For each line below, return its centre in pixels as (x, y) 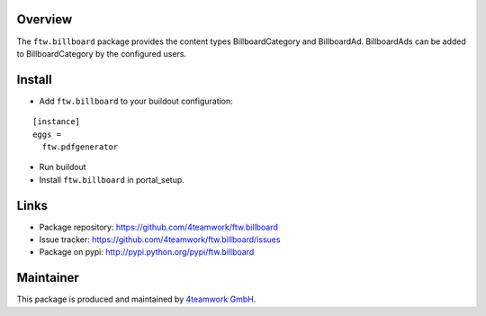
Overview (45, 19)
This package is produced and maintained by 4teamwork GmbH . (136, 299)
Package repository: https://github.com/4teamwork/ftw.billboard (159, 227)
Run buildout (63, 167)
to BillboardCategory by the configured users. (102, 53)
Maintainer (48, 278)
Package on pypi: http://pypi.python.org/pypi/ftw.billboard (147, 252)
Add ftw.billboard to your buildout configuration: (136, 101)
